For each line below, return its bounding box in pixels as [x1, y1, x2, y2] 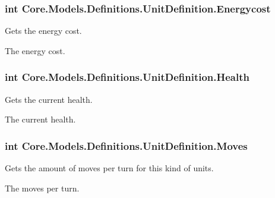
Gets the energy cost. [5, 24, 82, 37]
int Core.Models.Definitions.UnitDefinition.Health [5, 70, 249, 84]
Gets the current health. [5, 93, 93, 105]
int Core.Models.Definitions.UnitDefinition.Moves [5, 138, 248, 153]
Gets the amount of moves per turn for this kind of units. [5, 162, 214, 174]
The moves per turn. [5, 181, 80, 194]
